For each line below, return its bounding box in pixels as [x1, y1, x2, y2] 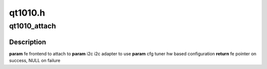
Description [9, 38, 46, 46]
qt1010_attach [9, 22, 56, 30]
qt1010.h [9, 7, 45, 18]
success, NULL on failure [9, 58, 60, 64]
